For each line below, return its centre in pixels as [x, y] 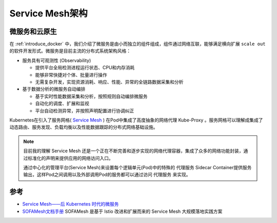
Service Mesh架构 [48, 13]
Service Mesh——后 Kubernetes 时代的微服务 [71, 204]
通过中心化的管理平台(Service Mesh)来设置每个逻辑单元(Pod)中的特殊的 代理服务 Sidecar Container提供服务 [137, 167]
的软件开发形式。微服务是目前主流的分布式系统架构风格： [70, 51]
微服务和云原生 [33, 32]
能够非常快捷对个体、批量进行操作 [71, 75]
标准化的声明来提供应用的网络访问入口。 [70, 158]
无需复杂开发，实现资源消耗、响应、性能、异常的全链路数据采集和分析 [109, 82]
